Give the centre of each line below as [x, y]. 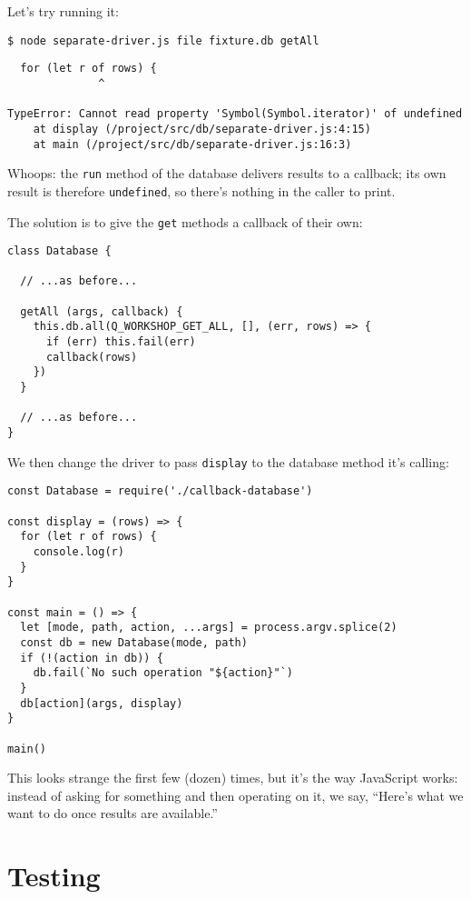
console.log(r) [78, 551]
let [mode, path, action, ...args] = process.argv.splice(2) [209, 628]
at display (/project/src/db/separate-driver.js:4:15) [202, 129]
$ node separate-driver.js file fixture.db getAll [163, 40]
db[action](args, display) [102, 703]
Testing [54, 876]
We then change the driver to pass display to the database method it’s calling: [228, 461]
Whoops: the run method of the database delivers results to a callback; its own [227, 173]
